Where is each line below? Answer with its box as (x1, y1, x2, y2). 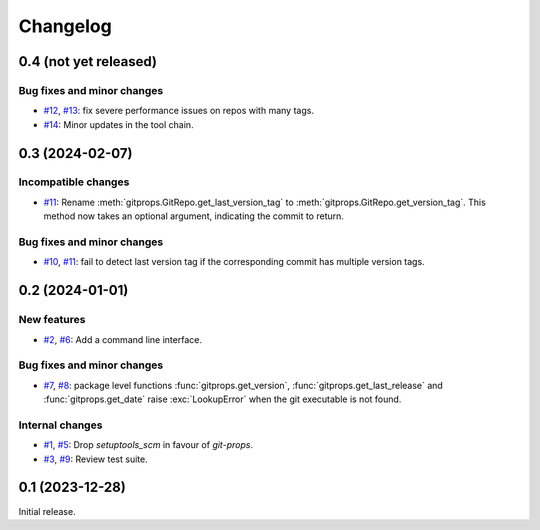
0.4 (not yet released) (18, 53, 158, 70)
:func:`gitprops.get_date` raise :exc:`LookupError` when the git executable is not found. (43, 393, 402, 405)
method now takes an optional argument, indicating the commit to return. (43, 210, 345, 222)
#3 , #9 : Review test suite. (43, 453, 149, 465)
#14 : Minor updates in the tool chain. (43, 118, 194, 130)
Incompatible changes (18, 175, 130, 189)
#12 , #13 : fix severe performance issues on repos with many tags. (43, 105, 315, 117)
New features (18, 313, 86, 327)
